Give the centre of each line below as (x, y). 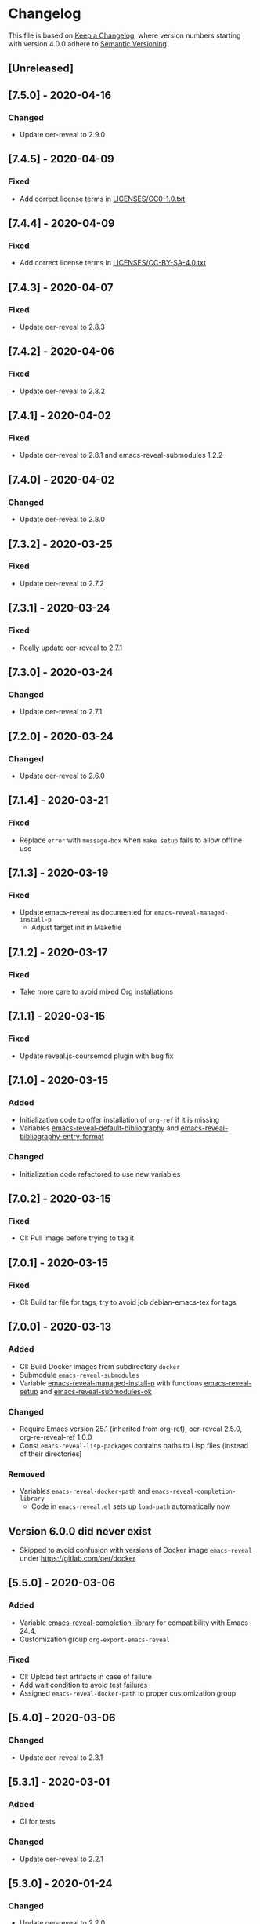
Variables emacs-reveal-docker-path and (85, 1491)
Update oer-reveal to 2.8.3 (62, 327)
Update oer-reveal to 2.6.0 (62, 776)
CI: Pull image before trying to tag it (77, 1238)
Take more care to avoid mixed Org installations (96, 991)
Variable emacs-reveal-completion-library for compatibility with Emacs (134, 1623)
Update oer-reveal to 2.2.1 (61, 1859)
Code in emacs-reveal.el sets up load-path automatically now (131, 1506)
